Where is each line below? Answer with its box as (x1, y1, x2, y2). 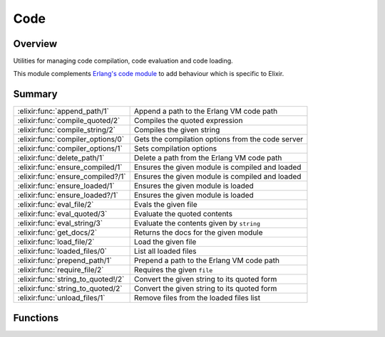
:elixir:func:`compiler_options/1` (17, 144, 123, 154)
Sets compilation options (134, 144, 217, 154)
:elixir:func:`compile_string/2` (17, 125, 116, 135)
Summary (13, 88, 58, 100)
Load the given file (134, 237, 197, 247)
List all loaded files (134, 246, 197, 256)
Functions (13, 311, 59, 323)
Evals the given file (134, 200, 197, 210)
